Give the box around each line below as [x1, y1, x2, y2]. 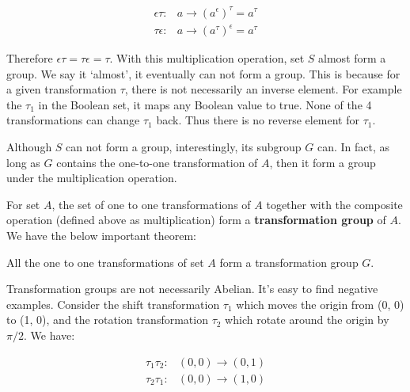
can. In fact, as [317, 139, 390, 155]
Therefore [6, 50, 53, 67]
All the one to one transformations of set [6, 253, 204, 270]
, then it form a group [269, 154, 376, 170]
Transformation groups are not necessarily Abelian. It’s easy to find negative [6, 280, 378, 297]
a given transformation [6, 81, 117, 97]
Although [6, 139, 52, 155]
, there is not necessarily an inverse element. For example [124, 81, 402, 97]
